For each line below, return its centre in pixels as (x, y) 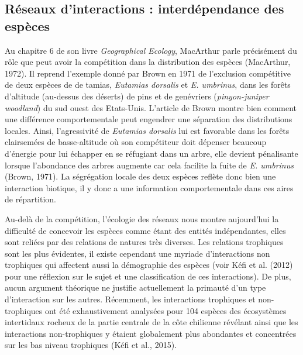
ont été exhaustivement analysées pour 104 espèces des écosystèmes (166, 310)
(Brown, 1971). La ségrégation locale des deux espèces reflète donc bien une (140, 176)
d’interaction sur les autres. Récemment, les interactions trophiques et (130, 299)
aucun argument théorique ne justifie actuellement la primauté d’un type (135, 287)
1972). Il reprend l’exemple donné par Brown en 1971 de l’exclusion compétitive (148, 73)
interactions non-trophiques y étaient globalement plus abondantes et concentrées (151, 333)
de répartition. (30, 199)
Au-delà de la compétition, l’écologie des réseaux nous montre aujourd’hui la (142, 218)
